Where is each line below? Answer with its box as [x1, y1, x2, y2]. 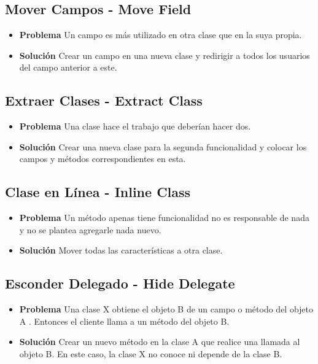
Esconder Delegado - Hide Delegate [5, 274, 235, 293]
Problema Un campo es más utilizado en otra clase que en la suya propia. [19, 28, 302, 41]
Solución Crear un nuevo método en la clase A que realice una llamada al [19, 335, 300, 348]
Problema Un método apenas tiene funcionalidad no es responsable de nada [19, 211, 309, 224]
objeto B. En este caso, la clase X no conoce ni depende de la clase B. [19, 347, 282, 360]
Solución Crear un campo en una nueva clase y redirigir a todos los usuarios [19, 48, 310, 61]
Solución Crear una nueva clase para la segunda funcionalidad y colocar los [19, 140, 307, 153]
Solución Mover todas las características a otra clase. [19, 244, 223, 257]
